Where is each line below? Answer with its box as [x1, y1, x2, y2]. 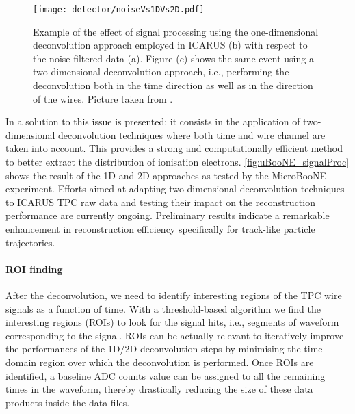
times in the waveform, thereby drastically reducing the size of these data [5, 382, 313, 396]
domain [5, 354, 37, 369]
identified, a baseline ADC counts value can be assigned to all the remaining [5, 368, 326, 383]
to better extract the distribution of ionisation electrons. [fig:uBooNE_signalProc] [5, 155, 350, 168]
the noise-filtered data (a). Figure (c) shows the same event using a [33, 51, 314, 65]
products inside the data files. [5, 395, 130, 409]
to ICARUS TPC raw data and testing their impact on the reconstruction [5, 194, 315, 209]
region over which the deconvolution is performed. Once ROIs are [39, 354, 314, 369]
